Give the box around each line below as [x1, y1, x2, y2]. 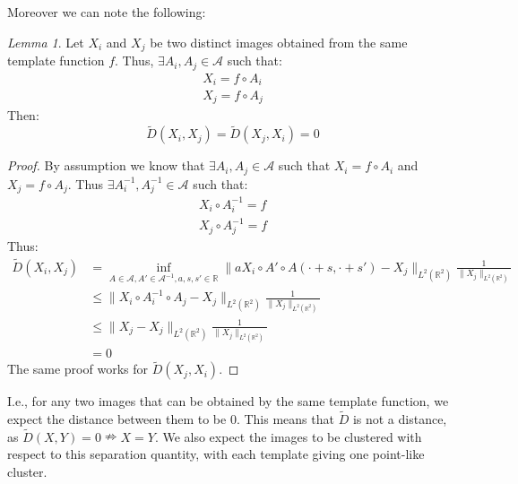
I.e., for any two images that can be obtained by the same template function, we [7, 392, 449, 411]
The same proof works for [7, 359, 148, 378]
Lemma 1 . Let [7, 32, 84, 51]
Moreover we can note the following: [7, 3, 206, 21]
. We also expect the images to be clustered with [154, 427, 422, 445]
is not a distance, [352, 410, 447, 428]
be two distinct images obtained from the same [150, 32, 408, 51]
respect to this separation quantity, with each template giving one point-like [7, 445, 425, 463]
